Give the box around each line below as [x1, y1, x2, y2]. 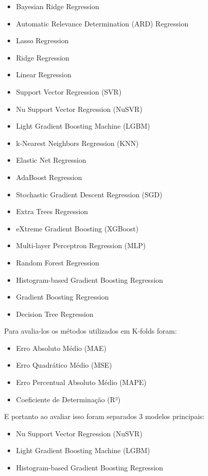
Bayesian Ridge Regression [16, 1, 99, 11]
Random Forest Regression [16, 257, 99, 267]
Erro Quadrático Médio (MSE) [16, 360, 112, 370]
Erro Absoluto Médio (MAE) [16, 342, 107, 353]
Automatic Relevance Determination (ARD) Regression [16, 18, 189, 28]
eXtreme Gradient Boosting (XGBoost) [16, 223, 138, 233]
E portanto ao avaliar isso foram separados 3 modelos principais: [4, 411, 205, 422]
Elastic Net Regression [16, 155, 86, 165]
